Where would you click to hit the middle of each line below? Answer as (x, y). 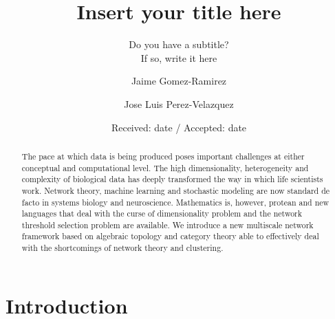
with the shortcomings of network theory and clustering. (122, 248)
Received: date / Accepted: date (179, 127)
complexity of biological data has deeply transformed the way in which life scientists (172, 179)
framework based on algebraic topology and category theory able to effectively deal (170, 236)
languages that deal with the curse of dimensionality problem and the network (162, 213)
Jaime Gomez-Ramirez (179, 81)
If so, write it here (179, 57)
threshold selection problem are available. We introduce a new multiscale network (167, 224)
